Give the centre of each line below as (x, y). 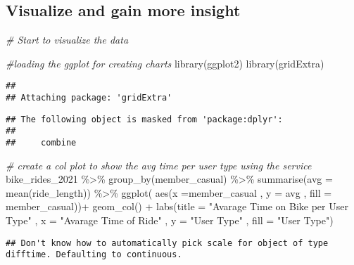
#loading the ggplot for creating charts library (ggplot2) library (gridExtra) (165, 63)
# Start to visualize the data (67, 40)
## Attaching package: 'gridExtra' (89, 98)
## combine (41, 143)
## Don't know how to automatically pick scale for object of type (167, 243)
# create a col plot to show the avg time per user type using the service (159, 165)
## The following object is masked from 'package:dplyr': (144, 119)
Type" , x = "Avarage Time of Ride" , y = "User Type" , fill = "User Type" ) (170, 220)
